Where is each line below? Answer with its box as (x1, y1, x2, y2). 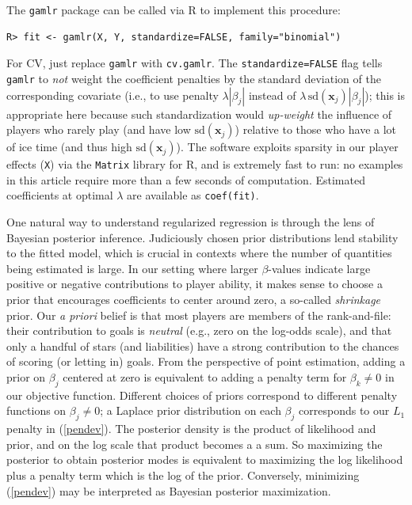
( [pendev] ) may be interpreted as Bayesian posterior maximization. (6, 482, 331, 499)
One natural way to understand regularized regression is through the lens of (6, 214, 375, 230)
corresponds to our (299, 402, 390, 419)
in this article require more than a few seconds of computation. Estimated (6, 171, 365, 188)
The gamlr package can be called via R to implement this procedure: (6, 2, 341, 17)
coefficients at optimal (6, 187, 113, 203)
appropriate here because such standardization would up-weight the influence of (6, 105, 392, 122)
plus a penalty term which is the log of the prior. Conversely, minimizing (6, 466, 360, 483)
